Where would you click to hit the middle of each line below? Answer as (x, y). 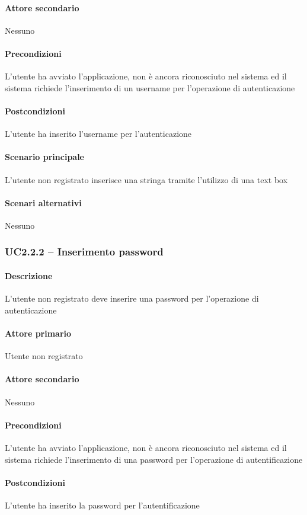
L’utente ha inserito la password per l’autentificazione (102, 505)
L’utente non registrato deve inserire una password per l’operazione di (132, 298)
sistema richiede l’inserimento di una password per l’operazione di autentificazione (154, 459)
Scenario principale (44, 157)
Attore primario (38, 333)
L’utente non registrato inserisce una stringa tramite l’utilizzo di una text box (146, 179)
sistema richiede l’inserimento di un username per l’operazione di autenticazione (150, 87)
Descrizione (29, 275)
